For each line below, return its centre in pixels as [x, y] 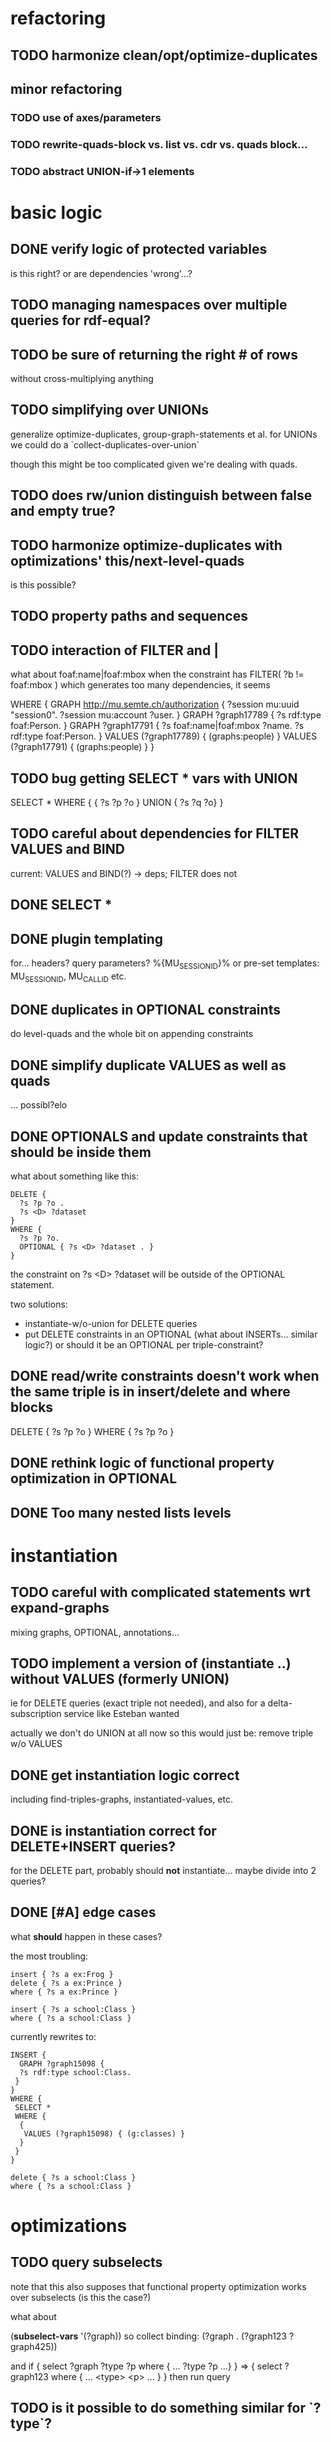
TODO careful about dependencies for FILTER [155, 833]
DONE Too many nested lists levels [121, 1512]
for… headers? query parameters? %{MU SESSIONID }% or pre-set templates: [165, 964]
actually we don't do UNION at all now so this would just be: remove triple [162, 1733]
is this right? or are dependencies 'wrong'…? [101, 273]
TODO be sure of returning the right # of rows [154, 354]
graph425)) [34, 2346]
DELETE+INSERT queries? [93, 1846]
